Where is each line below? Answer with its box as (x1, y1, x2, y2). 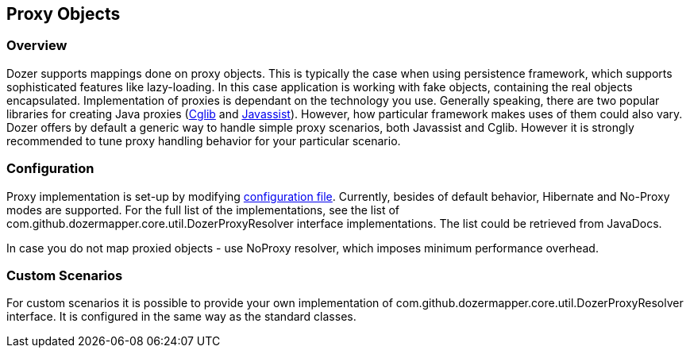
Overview (6, 37, 67, 54)
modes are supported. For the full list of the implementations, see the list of (6, 202, 400, 217)
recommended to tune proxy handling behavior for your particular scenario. (6, 133, 401, 148)
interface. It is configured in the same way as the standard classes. (6, 310, 357, 324)
